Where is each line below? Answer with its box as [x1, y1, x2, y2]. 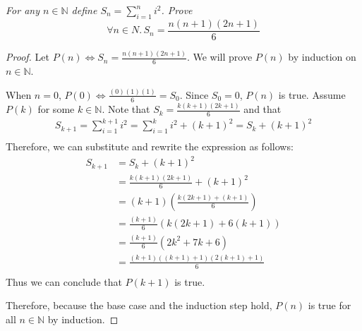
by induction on [288, 49, 356, 64]
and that [243, 102, 282, 116]
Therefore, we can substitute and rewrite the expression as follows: [6, 139, 294, 154]
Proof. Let [6, 49, 49, 64]
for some [37, 102, 75, 116]
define [71, 3, 97, 17]
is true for [308, 298, 351, 313]
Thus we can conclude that [6, 274, 122, 289]
